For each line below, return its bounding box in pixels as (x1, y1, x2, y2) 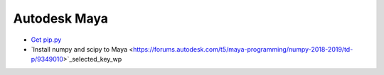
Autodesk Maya (13, 11, 109, 26)
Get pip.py (31, 35, 62, 44)
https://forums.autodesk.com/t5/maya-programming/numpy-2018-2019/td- (132, 45, 353, 53)
